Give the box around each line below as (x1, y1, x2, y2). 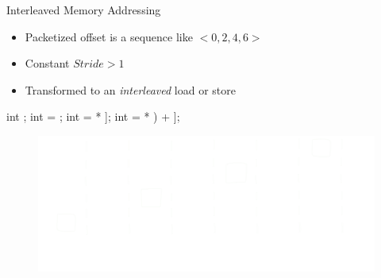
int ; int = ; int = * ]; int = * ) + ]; (6, 108, 180, 125)
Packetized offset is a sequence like (25, 28, 193, 44)
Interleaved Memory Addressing (6, 2, 161, 17)
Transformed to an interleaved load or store (25, 81, 236, 98)
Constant (25, 55, 70, 71)
